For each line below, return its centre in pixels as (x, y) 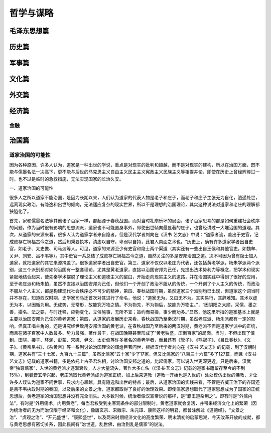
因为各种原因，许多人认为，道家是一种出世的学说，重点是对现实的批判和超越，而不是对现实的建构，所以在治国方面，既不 (134, 165)
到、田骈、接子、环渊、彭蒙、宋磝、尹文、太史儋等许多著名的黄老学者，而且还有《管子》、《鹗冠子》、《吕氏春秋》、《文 (130, 340)
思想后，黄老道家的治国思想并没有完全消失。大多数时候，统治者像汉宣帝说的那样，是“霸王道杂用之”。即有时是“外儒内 (131, 396)
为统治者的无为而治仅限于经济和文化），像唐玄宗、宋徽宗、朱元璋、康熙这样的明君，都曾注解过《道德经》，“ (120, 410)
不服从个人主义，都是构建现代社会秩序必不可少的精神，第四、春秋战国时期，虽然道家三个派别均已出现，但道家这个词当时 (134, 291)
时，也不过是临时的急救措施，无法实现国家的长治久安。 (66, 179)
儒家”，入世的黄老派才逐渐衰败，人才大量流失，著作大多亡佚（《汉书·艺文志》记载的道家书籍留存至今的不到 (135, 368)
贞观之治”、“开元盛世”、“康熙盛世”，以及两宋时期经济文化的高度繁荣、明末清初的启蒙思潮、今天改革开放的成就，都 (141, 417)
